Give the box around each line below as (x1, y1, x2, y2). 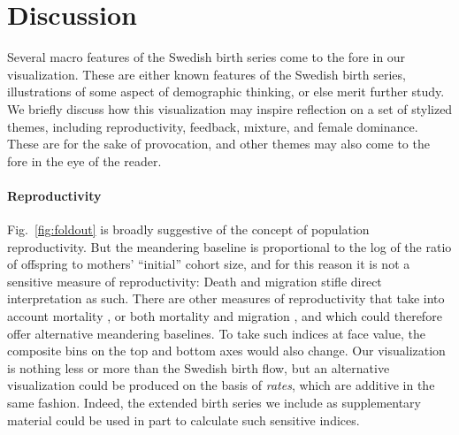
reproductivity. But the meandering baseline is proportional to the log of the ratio (7, 237, 452, 256)
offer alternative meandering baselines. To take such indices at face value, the (7, 324, 425, 342)
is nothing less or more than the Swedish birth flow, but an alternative (7, 358, 390, 377)
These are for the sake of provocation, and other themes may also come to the (7, 134, 430, 153)
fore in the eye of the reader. (7, 151, 162, 170)
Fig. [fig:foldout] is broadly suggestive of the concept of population (7, 220, 370, 239)
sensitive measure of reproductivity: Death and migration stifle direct (7, 271, 382, 290)
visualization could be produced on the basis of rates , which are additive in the (7, 376, 435, 394)
